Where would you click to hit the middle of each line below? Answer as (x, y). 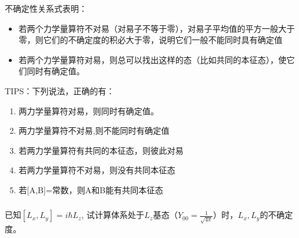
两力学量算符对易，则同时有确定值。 (89, 110)
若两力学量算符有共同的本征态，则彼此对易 (101, 150)
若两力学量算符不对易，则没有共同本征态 (97, 170)
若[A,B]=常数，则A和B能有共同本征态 (91, 189)
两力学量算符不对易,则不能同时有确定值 (94, 130)
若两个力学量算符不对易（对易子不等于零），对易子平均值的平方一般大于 (157, 28)
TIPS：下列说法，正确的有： (60, 90)
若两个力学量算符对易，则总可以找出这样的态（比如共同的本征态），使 (152, 59)
